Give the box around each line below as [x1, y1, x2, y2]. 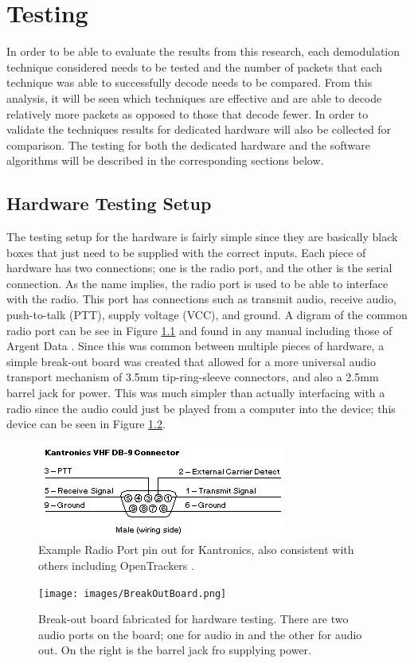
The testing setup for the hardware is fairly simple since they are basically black [6, 228, 398, 245]
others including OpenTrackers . [38, 556, 194, 573]
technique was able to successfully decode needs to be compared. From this [6, 74, 373, 91]
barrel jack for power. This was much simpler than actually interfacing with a [6, 384, 385, 401]
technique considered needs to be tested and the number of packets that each [6, 58, 383, 75]
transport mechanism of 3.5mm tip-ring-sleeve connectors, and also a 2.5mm [6, 369, 379, 385]
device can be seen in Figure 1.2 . [6, 415, 166, 432]
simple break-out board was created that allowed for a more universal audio [6, 353, 377, 369]
